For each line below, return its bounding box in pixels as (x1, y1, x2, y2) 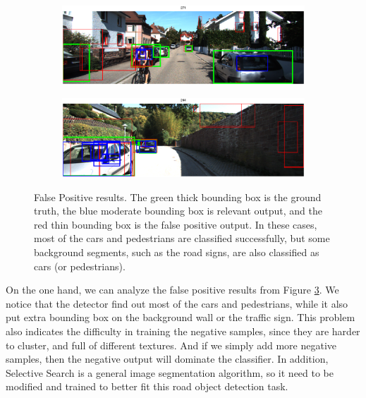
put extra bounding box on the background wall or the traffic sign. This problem (6, 310, 355, 325)
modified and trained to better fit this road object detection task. (6, 379, 288, 394)
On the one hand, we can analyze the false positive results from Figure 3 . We (6, 282, 339, 297)
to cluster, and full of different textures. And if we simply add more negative (6, 337, 336, 352)
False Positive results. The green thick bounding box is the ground (34, 189, 322, 204)
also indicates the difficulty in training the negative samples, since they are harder (6, 323, 360, 338)
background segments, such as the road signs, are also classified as (34, 244, 319, 259)
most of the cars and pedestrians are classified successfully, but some (34, 231, 330, 246)
